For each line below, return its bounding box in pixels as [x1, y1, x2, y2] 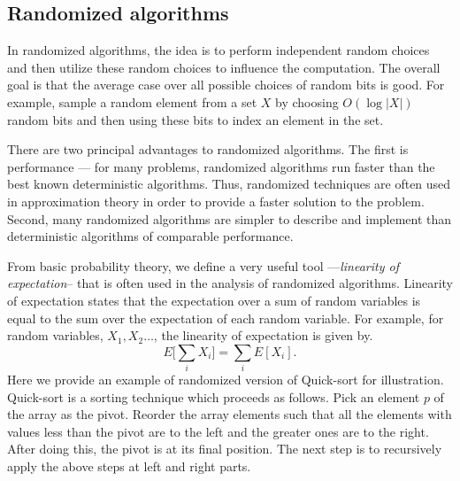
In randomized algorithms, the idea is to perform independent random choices [7, 41, 430, 59]
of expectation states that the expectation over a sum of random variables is [7, 291, 421, 309]
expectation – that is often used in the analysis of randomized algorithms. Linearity [7, 274, 453, 292]
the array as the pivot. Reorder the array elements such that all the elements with [7, 405, 452, 423]
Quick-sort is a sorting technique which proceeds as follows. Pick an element [7, 387, 420, 406]
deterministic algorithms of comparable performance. [7, 227, 294, 245]
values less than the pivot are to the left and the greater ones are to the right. [7, 422, 429, 440]
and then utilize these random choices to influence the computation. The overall [7, 58, 441, 76]
